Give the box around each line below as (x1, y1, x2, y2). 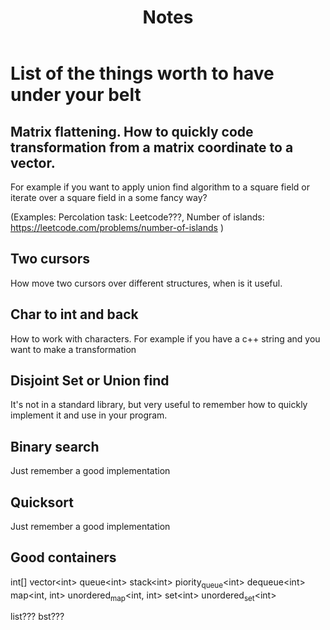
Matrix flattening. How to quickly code (10, 123, 254, 140)
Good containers (10, 549, 117, 566)
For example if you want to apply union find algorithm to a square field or (10, 181, 310, 193)
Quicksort (10, 494, 74, 511)
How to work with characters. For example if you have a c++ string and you (10, 332, 321, 345)
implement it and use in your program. (10, 409, 168, 421)
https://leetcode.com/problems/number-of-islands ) (10, 222, 225, 233)
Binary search (10, 438, 100, 455)
